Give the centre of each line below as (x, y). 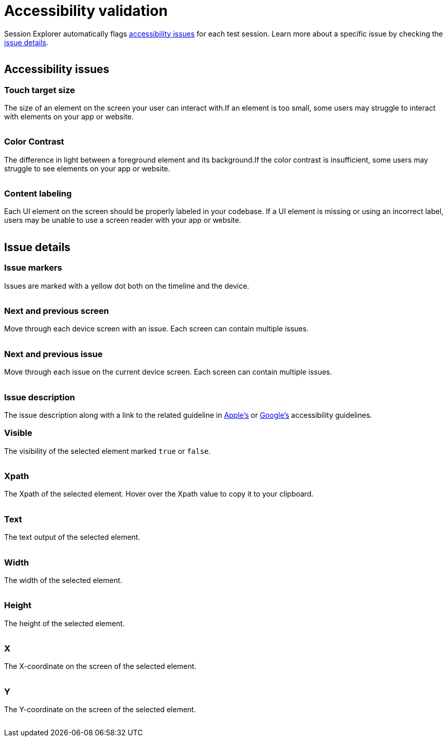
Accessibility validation (86, 11)
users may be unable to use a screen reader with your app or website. (123, 220)
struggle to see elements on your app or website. (87, 168)
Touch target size (40, 90)
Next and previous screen (57, 311)
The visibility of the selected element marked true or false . (108, 451)
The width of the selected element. (63, 580)
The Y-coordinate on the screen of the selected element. (100, 710)
